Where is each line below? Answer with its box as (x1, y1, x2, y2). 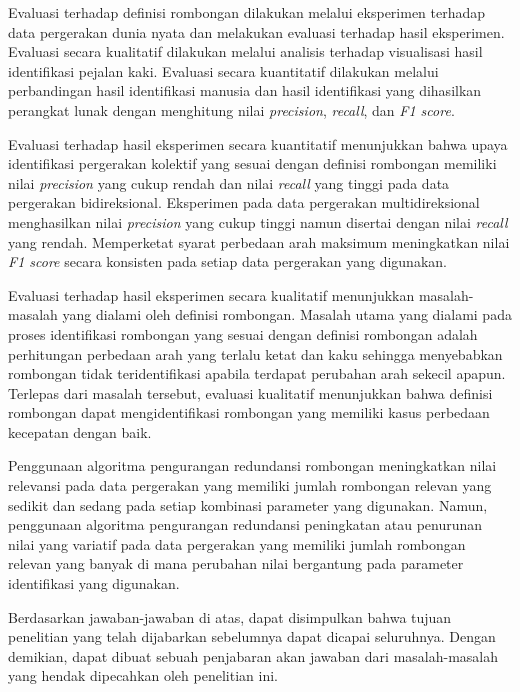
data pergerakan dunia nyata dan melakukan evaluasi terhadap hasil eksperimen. (8, 21, 505, 42)
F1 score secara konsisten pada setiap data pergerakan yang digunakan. (8, 251, 447, 272)
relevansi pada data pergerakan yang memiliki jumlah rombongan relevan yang (8, 475, 492, 496)
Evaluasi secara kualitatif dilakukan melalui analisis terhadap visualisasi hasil (8, 41, 483, 62)
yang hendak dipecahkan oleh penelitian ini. (8, 665, 278, 686)
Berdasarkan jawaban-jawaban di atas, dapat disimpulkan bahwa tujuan (8, 606, 452, 627)
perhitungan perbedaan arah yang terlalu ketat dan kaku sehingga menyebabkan (8, 343, 503, 364)
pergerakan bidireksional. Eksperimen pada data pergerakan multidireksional (8, 192, 480, 213)
